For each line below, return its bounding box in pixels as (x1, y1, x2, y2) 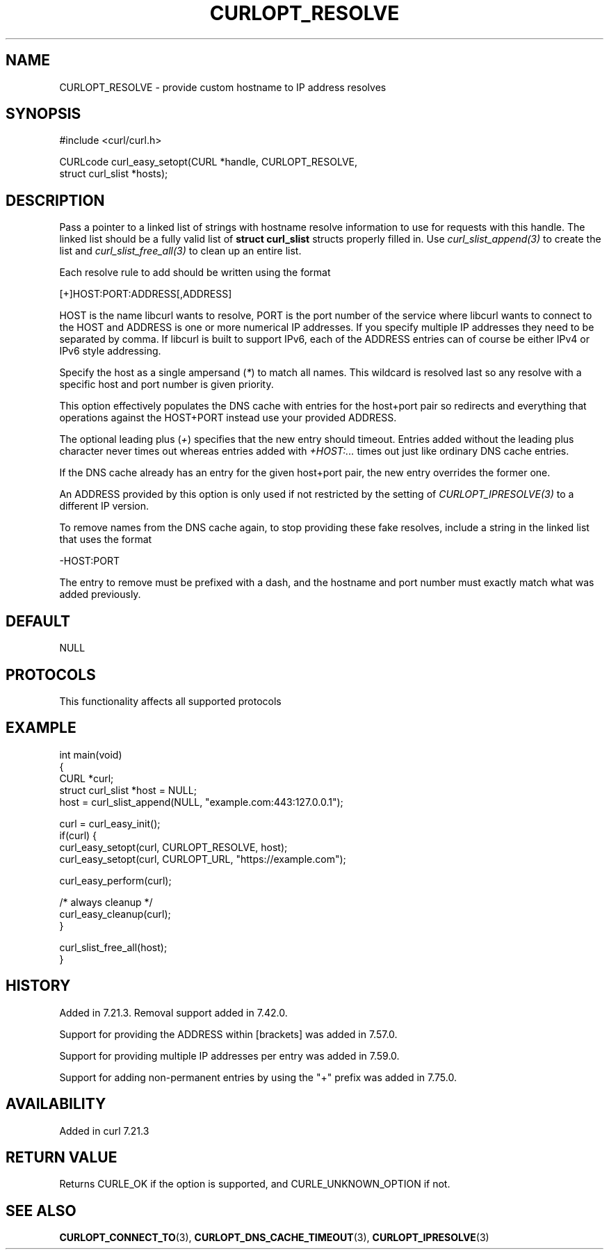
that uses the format (59, 533, 152, 546)
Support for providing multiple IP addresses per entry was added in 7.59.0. (59, 1049, 400, 1062)
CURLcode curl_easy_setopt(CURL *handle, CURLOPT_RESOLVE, (59, 156, 358, 168)
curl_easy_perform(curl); (59, 874, 172, 886)
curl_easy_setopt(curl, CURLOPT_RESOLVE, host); (59, 841, 288, 853)
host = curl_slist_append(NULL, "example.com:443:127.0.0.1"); (59, 795, 343, 808)
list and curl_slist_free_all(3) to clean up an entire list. (59, 245, 302, 257)
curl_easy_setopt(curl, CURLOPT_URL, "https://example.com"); (59, 852, 346, 865)
